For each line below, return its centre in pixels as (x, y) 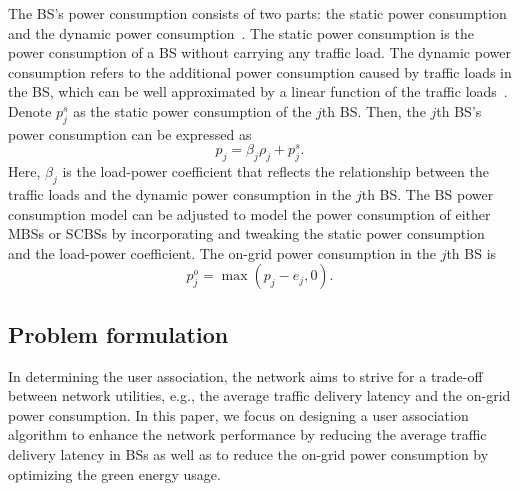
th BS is (471, 252)
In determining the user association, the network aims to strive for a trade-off (245, 375)
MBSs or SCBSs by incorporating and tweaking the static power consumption (246, 233)
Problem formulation (118, 333)
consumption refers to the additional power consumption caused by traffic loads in (260, 71)
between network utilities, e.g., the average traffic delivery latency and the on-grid (259, 395)
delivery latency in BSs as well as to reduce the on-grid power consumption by (248, 453)
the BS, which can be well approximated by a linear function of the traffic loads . (258, 91)
